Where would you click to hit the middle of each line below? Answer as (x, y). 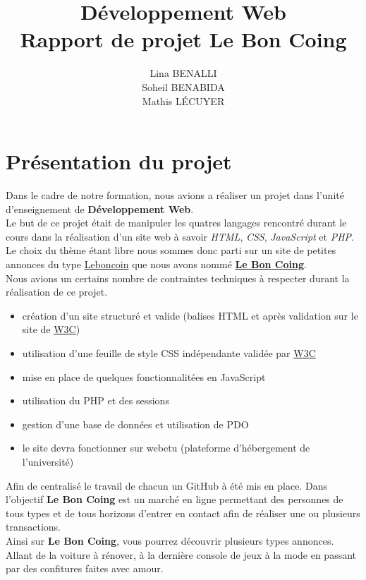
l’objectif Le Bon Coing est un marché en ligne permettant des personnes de (175, 499)
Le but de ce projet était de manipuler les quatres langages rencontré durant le (176, 223)
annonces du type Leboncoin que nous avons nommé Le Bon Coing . (156, 264)
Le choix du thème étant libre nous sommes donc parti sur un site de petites (171, 250)
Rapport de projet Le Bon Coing (183, 39)
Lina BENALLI (183, 73)
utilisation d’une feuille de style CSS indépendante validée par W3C (169, 352)
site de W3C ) (51, 329)
